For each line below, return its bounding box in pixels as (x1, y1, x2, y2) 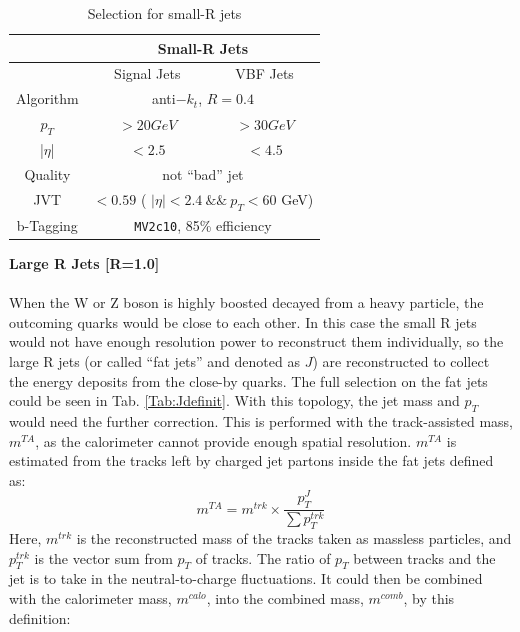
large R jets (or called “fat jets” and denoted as (9, 351, 300, 372)
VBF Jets (235, 63, 294, 84)
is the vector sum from (34, 547, 173, 568)
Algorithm (16, 88, 79, 109)
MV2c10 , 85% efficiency (134, 214, 272, 235)
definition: (9, 607, 71, 628)
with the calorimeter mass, (9, 588, 172, 609)
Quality (24, 164, 71, 185)
